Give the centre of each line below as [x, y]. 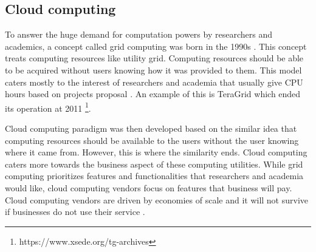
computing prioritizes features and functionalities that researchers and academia [154, 176]
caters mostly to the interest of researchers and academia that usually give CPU [154, 82]
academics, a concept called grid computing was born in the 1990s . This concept [156, 46]
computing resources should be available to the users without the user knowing [152, 140]
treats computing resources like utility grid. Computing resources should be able [154, 58]
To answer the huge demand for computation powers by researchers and [139, 34]
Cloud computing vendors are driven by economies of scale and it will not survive [157, 199]
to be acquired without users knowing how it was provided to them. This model [153, 70]
